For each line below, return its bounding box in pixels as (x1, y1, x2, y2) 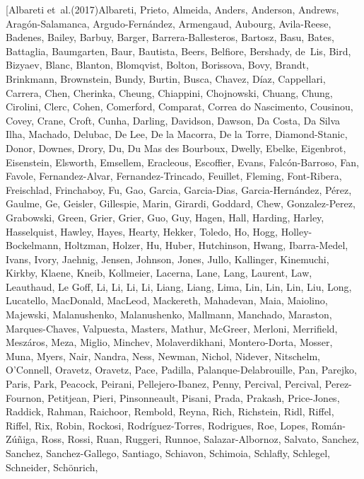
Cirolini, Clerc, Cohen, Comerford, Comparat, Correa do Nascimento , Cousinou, (6, 99, 353, 114)
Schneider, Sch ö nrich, (6, 459, 98, 474)
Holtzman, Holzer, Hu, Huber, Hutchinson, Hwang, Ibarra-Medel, (64, 238, 348, 253)
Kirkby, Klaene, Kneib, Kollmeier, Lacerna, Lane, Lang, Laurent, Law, (6, 265, 312, 280)
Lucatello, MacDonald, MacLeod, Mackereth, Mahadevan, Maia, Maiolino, (6, 293, 328, 308)
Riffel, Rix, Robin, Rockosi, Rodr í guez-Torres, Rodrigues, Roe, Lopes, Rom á (6, 417, 337, 432)
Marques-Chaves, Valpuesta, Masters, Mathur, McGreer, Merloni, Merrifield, (6, 321, 338, 335)
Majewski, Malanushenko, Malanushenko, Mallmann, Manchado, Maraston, (6, 307, 332, 322)
